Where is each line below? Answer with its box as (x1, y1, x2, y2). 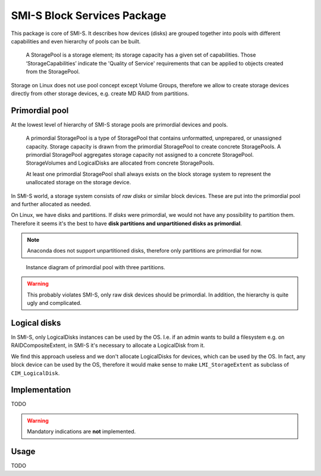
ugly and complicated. (27, 300, 81, 307)
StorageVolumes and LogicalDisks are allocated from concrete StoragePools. (26, 159, 215, 166)
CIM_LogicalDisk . (11, 369, 60, 377)
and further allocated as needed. (11, 200, 92, 207)
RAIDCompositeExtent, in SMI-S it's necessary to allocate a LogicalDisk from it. (11, 342, 205, 349)
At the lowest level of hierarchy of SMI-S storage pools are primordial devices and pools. (11, 121, 228, 128)
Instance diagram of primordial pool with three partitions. (26, 263, 166, 270)
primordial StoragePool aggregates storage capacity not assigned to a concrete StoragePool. (26, 151, 254, 158)
